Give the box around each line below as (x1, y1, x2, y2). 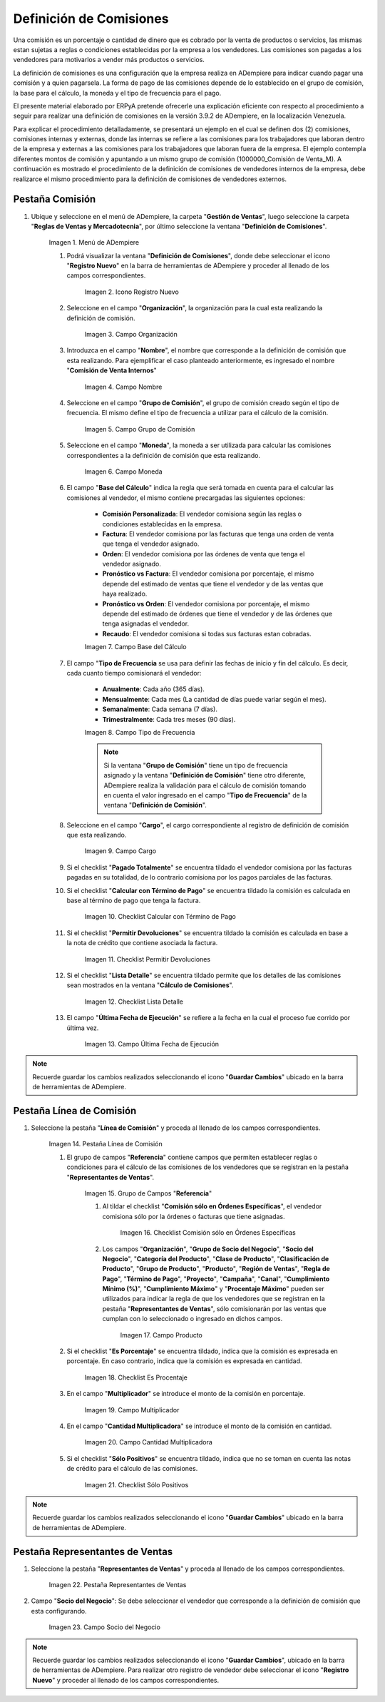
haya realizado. (102, 589, 148, 598)
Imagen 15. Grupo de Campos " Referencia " (84, 1188, 212, 1198)
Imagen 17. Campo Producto (120, 1330, 202, 1339)
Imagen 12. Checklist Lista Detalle (84, 997, 183, 1006)
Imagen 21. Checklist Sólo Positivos (84, 1480, 189, 1489)
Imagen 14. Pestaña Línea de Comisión (48, 1140, 163, 1148)
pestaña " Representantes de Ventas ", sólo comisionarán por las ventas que (102, 1304, 327, 1313)
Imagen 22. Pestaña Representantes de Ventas (48, 1581, 187, 1589)
